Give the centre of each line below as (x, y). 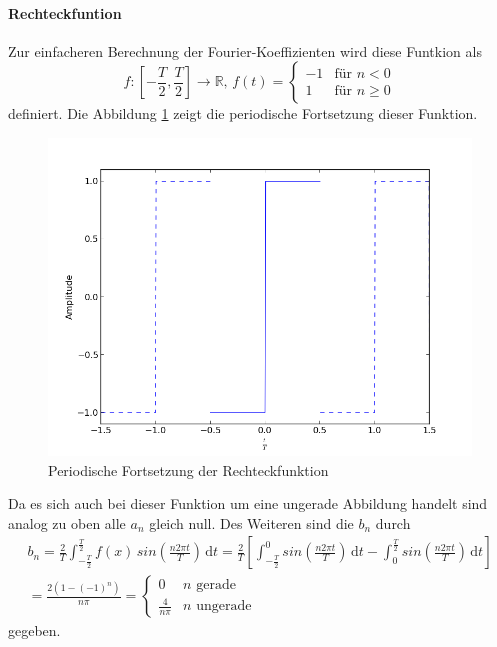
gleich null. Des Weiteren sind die (251, 522)
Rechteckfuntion (65, 12)
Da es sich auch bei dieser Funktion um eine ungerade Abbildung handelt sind (248, 503)
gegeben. (34, 630)
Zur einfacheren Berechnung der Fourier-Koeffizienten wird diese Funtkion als (245, 50)
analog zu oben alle (67, 522)
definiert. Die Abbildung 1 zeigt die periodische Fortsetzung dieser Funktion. (243, 113)
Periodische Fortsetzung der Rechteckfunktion (188, 469)
